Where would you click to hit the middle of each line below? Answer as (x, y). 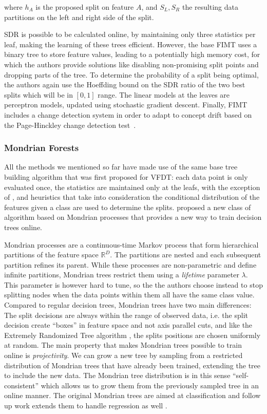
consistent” (22, 385)
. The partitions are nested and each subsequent (186, 255)
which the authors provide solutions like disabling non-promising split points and (131, 64)
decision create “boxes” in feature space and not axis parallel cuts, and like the (128, 325)
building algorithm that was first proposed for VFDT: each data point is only (126, 176)
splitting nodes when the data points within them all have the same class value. (129, 295)
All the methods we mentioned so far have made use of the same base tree (121, 167)
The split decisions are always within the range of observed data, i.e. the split (126, 315)
